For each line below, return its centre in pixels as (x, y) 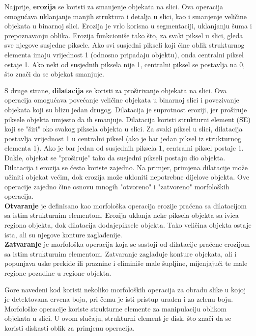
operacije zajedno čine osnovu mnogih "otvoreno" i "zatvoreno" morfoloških (117, 186)
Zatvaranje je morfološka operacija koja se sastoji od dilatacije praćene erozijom (127, 244)
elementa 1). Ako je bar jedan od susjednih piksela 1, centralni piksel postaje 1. (124, 148)
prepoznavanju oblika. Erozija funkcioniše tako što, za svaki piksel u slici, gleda (124, 35)
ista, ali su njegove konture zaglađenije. (63, 234)
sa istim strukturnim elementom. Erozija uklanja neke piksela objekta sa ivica (122, 215)
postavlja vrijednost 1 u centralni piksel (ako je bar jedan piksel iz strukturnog (123, 138)
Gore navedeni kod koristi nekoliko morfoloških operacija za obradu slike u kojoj (125, 289)
